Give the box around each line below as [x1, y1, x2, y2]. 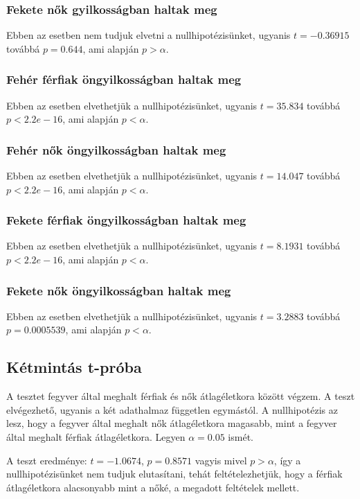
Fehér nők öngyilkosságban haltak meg [6, 141, 226, 158]
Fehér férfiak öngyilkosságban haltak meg [6, 71, 242, 88]
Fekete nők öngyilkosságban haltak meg [6, 281, 231, 299]
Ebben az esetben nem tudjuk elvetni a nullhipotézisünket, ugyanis [6, 28, 291, 42]
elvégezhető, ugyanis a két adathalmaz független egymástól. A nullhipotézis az [6, 402, 338, 417]
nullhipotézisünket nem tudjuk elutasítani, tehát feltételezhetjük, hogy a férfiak [6, 466, 343, 481]
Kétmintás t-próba [6, 356, 142, 378]
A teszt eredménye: [6, 453, 87, 467]
